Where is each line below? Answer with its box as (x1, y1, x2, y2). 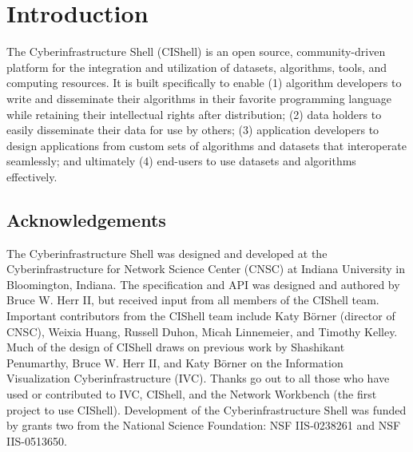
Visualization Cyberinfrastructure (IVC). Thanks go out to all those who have (6, 370, 390, 387)
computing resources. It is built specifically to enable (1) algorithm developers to (6, 74, 402, 91)
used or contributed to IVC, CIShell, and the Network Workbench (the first (6, 386, 377, 402)
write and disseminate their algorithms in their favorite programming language (6, 89, 391, 106)
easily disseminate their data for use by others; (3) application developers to (6, 121, 379, 138)
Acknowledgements (6, 207, 166, 232)
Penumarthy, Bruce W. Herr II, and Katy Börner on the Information (6, 354, 344, 371)
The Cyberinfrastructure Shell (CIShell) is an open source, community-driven (6, 43, 386, 60)
